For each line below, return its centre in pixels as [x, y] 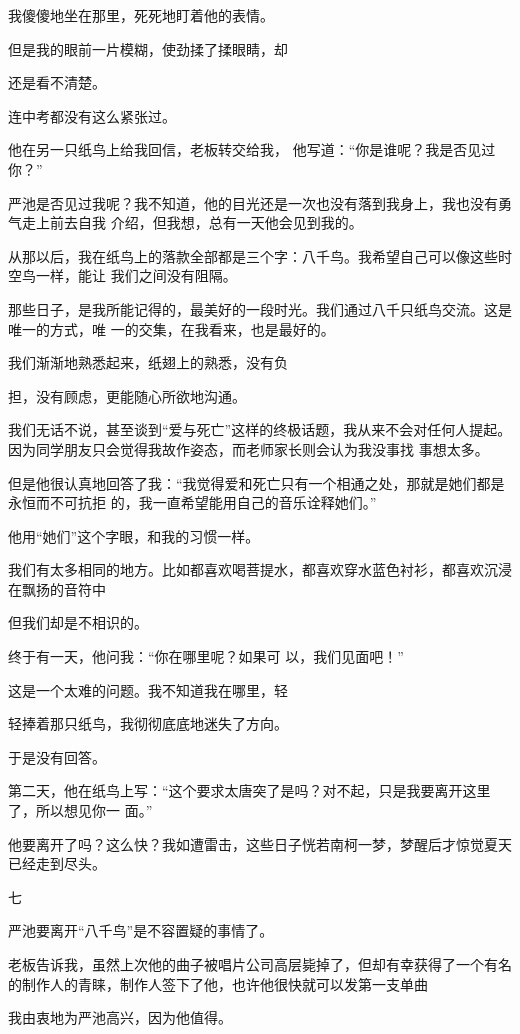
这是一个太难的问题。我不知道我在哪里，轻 [148, 689]
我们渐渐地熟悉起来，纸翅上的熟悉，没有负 [148, 362]
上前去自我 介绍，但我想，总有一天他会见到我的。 [199, 222]
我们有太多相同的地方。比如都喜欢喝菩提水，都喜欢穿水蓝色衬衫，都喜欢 [246, 569]
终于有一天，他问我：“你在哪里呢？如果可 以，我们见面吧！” [206, 656]
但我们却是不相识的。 [78, 622]
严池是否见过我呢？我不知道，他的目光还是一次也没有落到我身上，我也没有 [253, 202]
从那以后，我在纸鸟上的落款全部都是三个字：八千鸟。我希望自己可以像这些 [253, 255]
